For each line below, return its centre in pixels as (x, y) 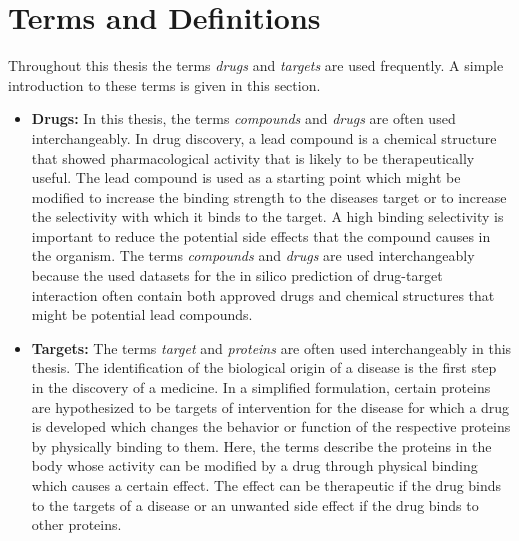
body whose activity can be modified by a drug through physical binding (254, 465)
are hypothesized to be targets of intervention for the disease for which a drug (270, 406)
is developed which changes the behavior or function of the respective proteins (271, 426)
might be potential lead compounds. (142, 314)
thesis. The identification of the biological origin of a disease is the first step (264, 367)
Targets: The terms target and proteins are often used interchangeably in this (271, 347)
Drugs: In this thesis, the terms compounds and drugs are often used (243, 118)
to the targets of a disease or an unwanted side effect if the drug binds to (255, 504)
